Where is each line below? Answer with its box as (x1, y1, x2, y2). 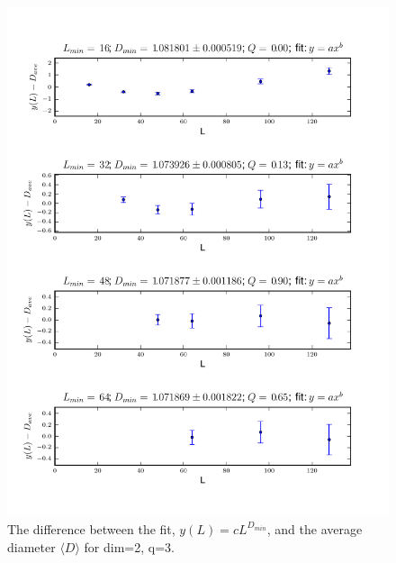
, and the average (266, 519, 363, 538)
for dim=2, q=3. (84, 537, 175, 556)
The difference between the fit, (7, 519, 175, 538)
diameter (7, 537, 56, 556)
